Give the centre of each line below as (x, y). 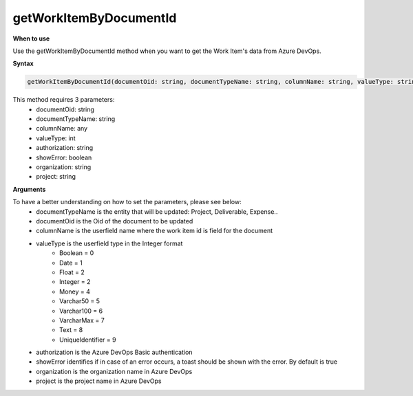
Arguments (29, 189)
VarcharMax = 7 (82, 320)
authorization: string (65, 148)
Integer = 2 (75, 282)
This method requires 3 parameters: (64, 100)
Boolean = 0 (77, 253)
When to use (31, 38)
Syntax (23, 64)
